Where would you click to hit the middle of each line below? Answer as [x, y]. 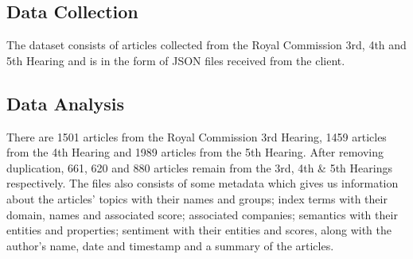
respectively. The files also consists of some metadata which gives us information [203, 183]
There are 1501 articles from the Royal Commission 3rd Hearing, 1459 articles [197, 136]
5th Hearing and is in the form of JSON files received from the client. [176, 60]
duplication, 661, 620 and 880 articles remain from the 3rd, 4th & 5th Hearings [199, 167]
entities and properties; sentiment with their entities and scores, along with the [199, 230]
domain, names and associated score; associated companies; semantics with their [202, 214]
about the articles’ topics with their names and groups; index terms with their [197, 198]
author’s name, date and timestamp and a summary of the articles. [170, 245]
